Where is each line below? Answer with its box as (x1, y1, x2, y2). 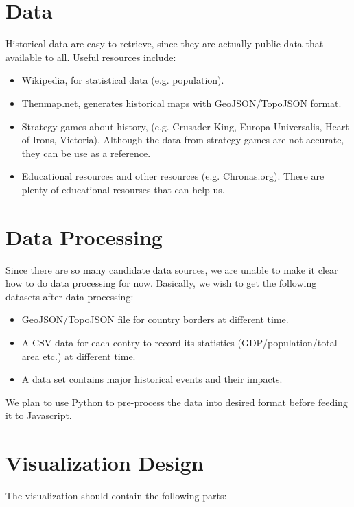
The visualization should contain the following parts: (5, 488, 227, 503)
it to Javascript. (5, 408, 72, 423)
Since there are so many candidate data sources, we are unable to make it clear (5, 262, 338, 276)
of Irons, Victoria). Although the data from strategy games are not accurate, (21, 132, 344, 147)
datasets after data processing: (5, 289, 134, 303)
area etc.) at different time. (21, 349, 136, 363)
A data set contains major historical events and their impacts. (21, 372, 283, 386)
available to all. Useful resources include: (5, 49, 176, 64)
